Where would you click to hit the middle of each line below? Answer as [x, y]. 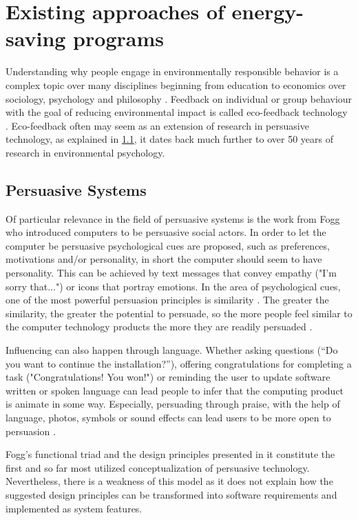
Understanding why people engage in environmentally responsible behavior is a [172, 71]
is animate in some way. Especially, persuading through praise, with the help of [173, 404]
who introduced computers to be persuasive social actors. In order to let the [166, 232]
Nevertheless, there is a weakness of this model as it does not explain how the [169, 481]
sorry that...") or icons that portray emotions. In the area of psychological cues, [173, 286]
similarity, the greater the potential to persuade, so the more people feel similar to [179, 313]
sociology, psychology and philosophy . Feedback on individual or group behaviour [179, 98]
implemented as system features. [74, 508]
